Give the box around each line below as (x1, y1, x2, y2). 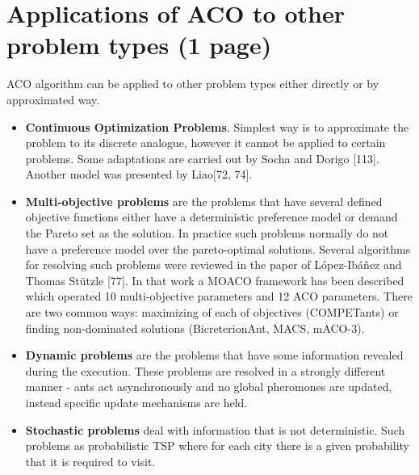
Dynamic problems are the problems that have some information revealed (25, 347, 404, 364)
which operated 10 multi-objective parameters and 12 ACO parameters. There (25, 288, 413, 305)
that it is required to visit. (25, 452, 156, 469)
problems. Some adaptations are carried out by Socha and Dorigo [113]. (25, 149, 379, 166)
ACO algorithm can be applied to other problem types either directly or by (6, 75, 379, 92)
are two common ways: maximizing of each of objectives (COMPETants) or (25, 304, 399, 321)
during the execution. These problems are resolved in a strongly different (25, 362, 386, 379)
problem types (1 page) (6, 28, 272, 61)
